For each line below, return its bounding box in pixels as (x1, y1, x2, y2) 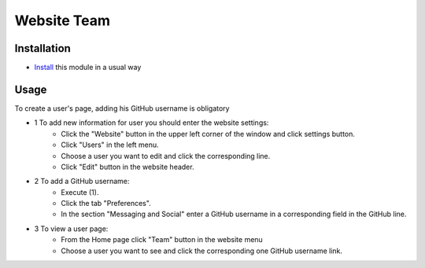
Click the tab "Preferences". (61, 199, 151, 208)
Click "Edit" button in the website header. (61, 162, 194, 171)
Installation (14, 42, 71, 55)
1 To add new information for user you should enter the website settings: (34, 118, 269, 127)
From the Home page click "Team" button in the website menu (61, 235, 263, 244)
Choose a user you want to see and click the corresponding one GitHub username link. (61, 246, 342, 255)
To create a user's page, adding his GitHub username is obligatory (14, 103, 230, 113)
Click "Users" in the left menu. (61, 140, 159, 149)
